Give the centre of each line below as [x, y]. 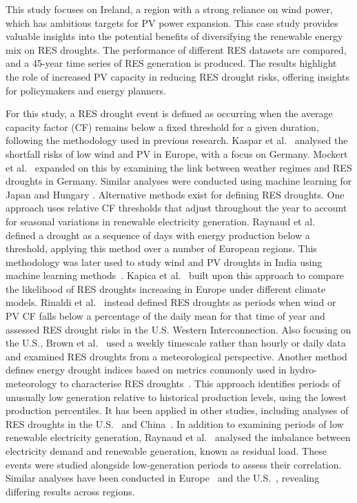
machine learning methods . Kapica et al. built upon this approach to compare [175, 275]
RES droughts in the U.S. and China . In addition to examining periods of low [175, 423]
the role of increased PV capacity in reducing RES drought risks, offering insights [177, 76]
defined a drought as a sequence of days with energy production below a [158, 235]
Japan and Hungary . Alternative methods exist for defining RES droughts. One [175, 194]
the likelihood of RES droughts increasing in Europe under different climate [166, 288]
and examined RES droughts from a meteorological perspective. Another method [176, 356]
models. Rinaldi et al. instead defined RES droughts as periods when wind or [171, 302]
